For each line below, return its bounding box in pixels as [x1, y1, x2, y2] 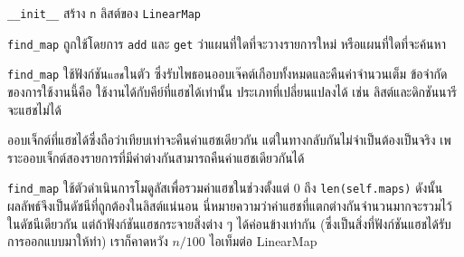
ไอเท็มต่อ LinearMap [209, 232, 317, 251]
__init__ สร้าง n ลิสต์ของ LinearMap [7, 4, 201, 22]
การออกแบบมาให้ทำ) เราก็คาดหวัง [7, 232, 168, 251]
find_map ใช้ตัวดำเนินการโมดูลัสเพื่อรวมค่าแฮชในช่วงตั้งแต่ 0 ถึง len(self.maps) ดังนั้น [7, 178, 443, 197]
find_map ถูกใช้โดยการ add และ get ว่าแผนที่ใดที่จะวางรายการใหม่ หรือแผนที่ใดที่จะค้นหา [7, 33, 446, 52]
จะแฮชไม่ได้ [7, 100, 62, 119]
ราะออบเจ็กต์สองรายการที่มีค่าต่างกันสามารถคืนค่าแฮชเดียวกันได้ [7, 148, 305, 167]
